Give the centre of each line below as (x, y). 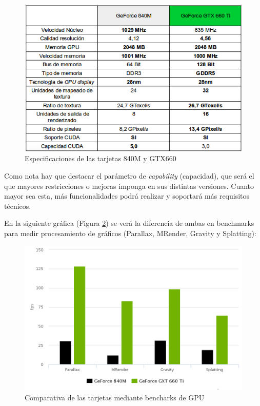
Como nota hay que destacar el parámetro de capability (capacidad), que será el (129, 175)
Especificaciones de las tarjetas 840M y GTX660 (101, 158)
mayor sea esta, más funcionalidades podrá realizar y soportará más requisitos (127, 196)
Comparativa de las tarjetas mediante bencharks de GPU (115, 398)
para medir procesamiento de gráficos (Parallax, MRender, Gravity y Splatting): (130, 233)
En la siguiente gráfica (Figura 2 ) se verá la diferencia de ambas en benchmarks (129, 223)
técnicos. (18, 206)
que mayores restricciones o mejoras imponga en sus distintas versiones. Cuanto (129, 186)
